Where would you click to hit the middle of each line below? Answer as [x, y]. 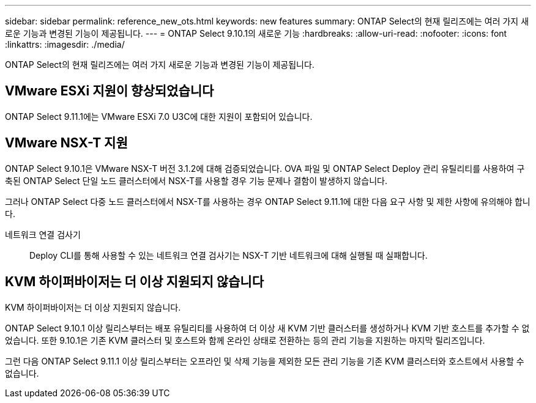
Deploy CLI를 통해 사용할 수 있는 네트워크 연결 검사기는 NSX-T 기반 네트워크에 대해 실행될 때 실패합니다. [229, 255]
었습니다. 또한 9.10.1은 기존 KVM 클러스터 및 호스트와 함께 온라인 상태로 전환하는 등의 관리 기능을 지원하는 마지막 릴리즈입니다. [245, 340]
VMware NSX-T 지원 [66, 143]
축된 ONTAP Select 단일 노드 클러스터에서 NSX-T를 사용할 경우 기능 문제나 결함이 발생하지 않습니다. [196, 180]
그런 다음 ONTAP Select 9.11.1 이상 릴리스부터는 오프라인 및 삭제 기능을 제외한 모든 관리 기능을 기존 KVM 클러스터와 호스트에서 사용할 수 [265, 361]
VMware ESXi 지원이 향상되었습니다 [110, 91]
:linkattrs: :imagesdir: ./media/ [65, 44]
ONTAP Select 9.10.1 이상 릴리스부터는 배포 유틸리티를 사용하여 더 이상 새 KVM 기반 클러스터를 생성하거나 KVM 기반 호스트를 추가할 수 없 [267, 328]
